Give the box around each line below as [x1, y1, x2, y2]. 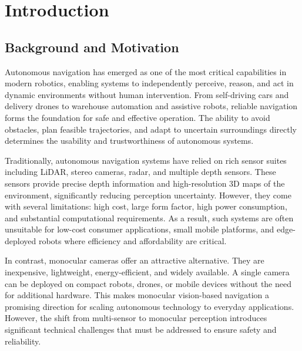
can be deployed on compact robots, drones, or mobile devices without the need [5, 277, 291, 289]
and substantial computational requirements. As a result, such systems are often [5, 211, 294, 224]
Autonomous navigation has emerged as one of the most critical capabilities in [5, 65, 287, 77]
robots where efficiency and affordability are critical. [38, 234, 227, 247]
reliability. [5, 335, 41, 347]
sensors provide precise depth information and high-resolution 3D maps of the [5, 177, 285, 189]
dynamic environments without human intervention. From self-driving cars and [5, 88, 289, 100]
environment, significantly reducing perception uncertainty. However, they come [5, 188, 291, 201]
